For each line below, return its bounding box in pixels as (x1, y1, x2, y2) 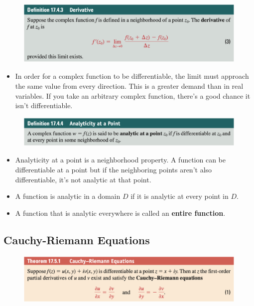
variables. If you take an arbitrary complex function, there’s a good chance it (15, 90, 251, 101)
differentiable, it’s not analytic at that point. (15, 174, 151, 184)
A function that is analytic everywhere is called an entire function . (15, 207, 226, 218)
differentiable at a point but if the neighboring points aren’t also (15, 164, 212, 175)
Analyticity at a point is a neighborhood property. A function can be (15, 154, 226, 165)
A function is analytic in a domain (15, 191, 121, 201)
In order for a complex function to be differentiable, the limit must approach (15, 71, 249, 81)
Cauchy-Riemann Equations (3, 232, 150, 247)
